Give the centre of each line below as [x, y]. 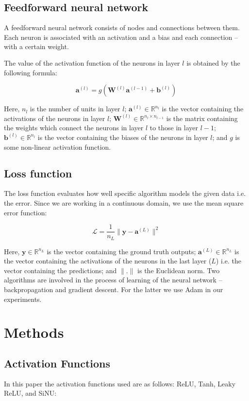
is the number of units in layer [75, 109]
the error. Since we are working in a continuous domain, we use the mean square [124, 202]
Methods [34, 332]
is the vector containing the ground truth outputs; [121, 251]
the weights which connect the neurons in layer [74, 128]
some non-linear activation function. [58, 147]
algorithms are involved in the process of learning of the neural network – [113, 280]
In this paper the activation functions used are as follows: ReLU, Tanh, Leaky [120, 383]
